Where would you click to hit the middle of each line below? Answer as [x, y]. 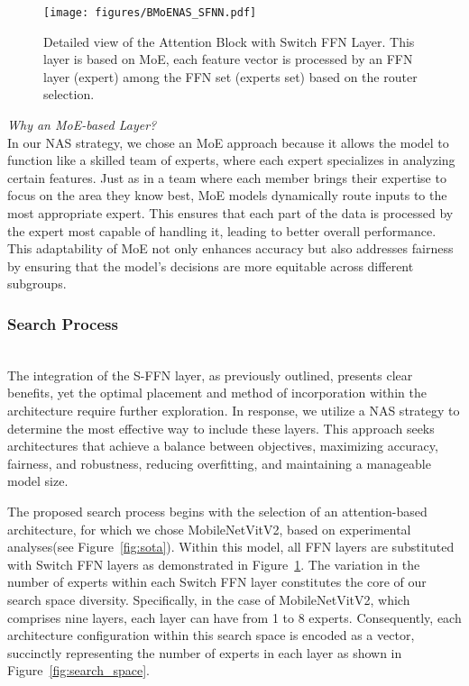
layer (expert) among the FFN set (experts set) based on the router [230, 76]
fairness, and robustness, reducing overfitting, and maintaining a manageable [219, 463]
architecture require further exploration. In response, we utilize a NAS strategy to [234, 410]
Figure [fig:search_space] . [78, 670]
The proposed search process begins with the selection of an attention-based [217, 511]
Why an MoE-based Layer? [82, 125]
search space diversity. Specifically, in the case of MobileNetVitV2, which [209, 599]
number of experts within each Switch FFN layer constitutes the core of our [217, 582]
